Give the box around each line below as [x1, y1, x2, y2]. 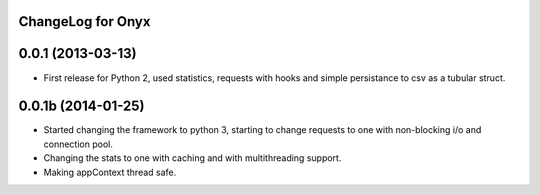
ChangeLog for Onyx [18, 13, 151, 30]
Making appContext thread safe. [43, 166, 177, 178]
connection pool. [43, 138, 114, 150]
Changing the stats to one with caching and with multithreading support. [43, 152, 342, 164]
